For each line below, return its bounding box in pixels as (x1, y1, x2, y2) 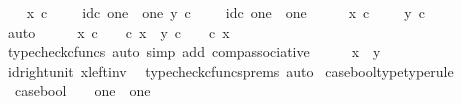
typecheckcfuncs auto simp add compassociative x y (7, 41, 381, 62)
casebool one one (14, 80, 151, 101)
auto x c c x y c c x (7, 21, 230, 42)
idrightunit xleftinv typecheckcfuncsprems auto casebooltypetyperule (7, 60, 454, 81)
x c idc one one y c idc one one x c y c (26, 2, 425, 22)
